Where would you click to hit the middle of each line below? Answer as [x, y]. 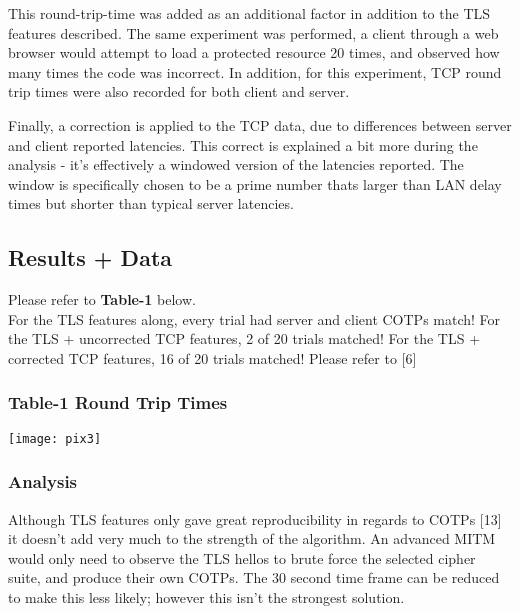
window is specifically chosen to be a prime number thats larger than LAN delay [255, 183]
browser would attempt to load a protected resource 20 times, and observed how [254, 52]
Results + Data [90, 257]
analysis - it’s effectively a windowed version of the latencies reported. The [236, 164]
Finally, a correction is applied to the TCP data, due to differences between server [260, 124]
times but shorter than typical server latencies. [151, 203]
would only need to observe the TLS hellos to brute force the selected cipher [242, 557]
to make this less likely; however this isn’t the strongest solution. [206, 596]
